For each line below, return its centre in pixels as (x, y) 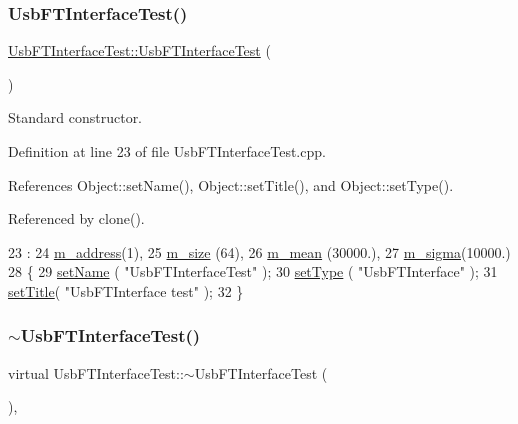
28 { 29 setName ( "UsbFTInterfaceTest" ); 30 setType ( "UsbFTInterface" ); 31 (253, 271)
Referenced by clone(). (76, 218)
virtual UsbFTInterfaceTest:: (96, 372)
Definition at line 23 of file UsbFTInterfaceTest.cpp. (167, 151)
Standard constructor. (75, 117)
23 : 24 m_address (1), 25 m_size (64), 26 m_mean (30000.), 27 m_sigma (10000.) (259, 251)
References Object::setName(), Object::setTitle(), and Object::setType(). (231, 184)
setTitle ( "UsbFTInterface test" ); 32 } (126, 290)
